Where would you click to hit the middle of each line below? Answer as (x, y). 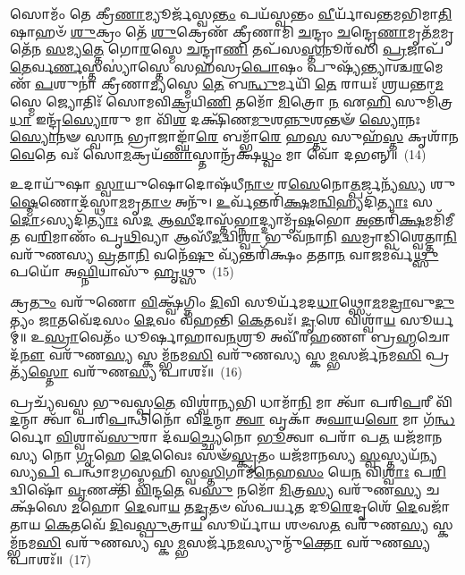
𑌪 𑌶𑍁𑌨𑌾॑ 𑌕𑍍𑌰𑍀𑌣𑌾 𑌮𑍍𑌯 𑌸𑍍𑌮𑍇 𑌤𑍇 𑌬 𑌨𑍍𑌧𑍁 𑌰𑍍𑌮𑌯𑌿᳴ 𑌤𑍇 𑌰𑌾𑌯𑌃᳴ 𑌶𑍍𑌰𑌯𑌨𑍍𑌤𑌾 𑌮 (239, 84)
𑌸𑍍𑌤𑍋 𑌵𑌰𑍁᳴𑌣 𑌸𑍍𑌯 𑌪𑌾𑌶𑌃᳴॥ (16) (135, 372)
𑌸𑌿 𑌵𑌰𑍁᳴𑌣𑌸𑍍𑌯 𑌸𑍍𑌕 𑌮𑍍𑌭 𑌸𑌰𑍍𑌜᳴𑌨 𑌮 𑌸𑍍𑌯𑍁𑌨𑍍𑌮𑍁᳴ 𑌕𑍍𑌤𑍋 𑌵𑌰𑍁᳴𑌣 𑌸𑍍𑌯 (233, 541)
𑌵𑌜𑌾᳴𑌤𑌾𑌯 (434, 507)
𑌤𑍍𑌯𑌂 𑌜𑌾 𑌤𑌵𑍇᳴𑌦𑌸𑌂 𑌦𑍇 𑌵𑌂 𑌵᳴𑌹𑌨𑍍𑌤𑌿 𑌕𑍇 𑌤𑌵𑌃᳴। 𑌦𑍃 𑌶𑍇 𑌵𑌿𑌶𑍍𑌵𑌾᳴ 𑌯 (203, 319)
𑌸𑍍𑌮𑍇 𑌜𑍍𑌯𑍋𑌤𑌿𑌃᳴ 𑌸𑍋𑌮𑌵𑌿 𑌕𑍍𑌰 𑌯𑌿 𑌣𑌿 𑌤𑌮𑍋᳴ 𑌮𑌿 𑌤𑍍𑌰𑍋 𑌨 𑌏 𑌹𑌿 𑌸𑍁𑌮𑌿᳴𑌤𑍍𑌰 (232, 101)
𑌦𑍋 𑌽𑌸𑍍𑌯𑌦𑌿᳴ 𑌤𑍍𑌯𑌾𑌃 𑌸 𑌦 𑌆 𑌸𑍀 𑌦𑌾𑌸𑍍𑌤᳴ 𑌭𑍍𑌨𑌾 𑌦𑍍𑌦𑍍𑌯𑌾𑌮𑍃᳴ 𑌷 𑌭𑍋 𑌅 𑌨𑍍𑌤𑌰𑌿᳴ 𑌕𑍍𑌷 (218, 219)
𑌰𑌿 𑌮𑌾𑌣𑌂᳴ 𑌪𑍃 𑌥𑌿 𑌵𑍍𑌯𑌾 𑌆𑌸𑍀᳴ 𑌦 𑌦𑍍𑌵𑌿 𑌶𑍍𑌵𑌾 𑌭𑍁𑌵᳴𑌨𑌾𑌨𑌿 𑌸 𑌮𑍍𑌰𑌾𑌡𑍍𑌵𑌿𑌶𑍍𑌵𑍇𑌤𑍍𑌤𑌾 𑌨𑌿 (247, 237)
